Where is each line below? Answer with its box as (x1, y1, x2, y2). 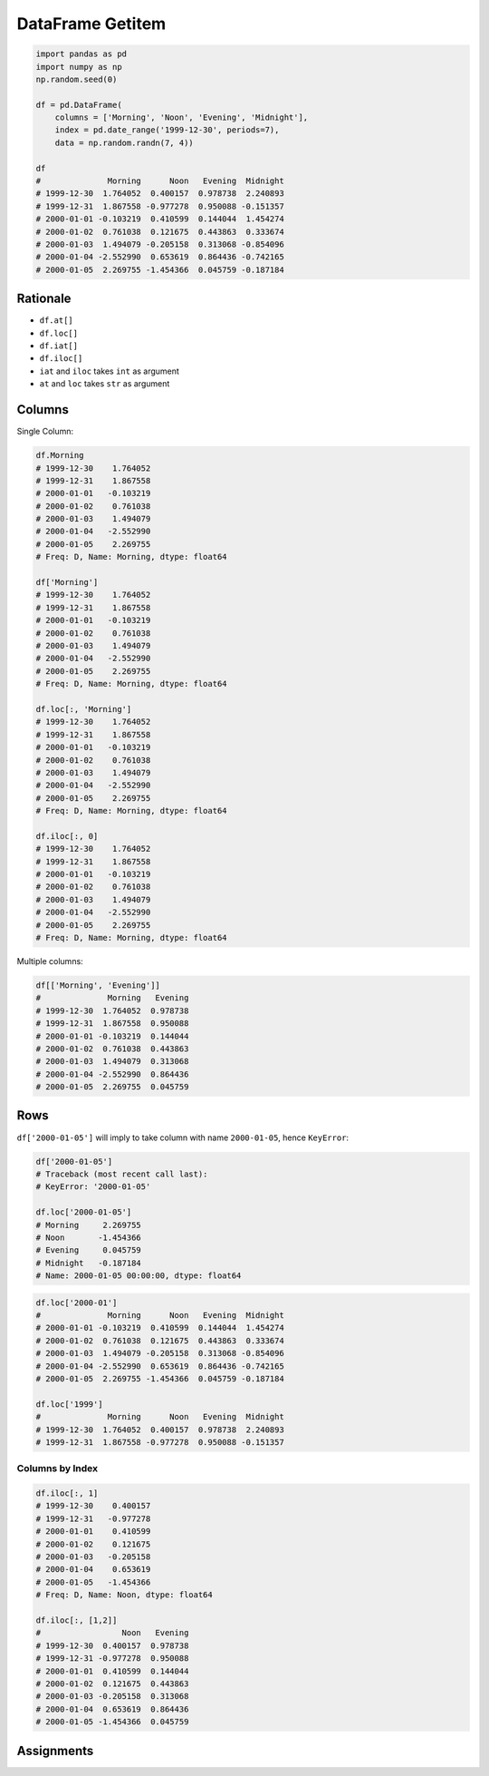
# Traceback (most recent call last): (35, 1168, 208, 1179)
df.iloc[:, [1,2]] (35, 1615, 118, 1625)
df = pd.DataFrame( (35, 100, 122, 110)
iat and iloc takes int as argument (39, 366, 180, 376)
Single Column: (16, 426, 74, 437)
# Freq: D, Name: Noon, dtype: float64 (35, 1590, 213, 1600)
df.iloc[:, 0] (35, 831, 99, 841)
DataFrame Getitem (16, 14, 167, 34)
